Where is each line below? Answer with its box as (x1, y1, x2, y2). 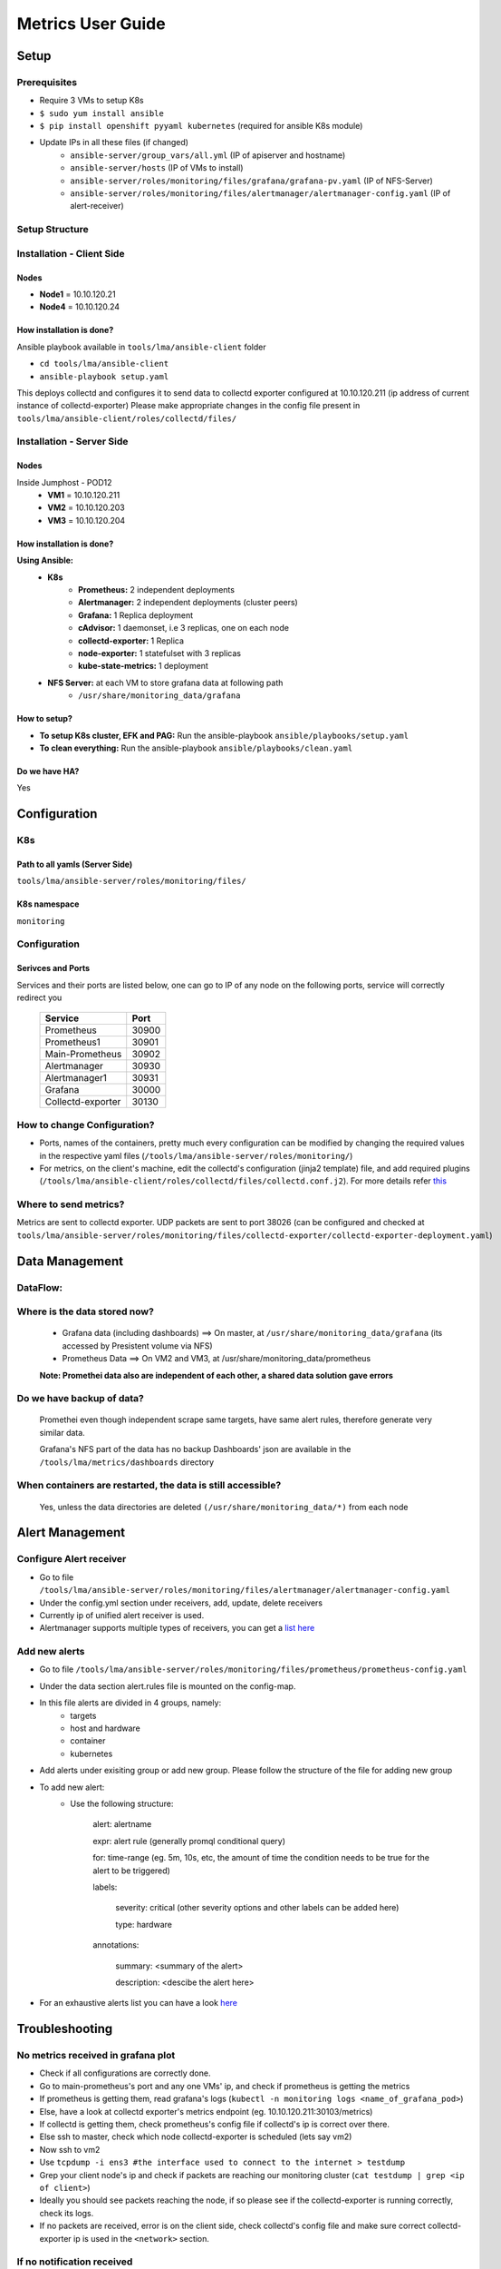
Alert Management (16, 1525, 126, 1540)
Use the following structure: (70, 1798, 174, 1809)
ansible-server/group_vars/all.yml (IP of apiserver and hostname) (70, 150, 346, 161)
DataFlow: (16, 1281, 63, 1293)
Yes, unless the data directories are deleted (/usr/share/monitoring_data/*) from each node (39, 1501, 409, 1512)
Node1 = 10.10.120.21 (39, 289, 117, 300)
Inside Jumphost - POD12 (16, 476, 112, 487)
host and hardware (70, 1723, 140, 1734)
